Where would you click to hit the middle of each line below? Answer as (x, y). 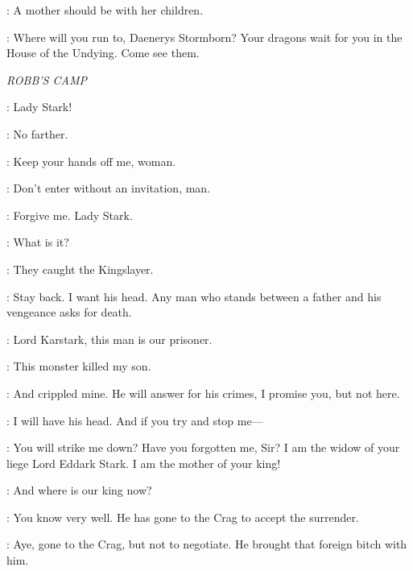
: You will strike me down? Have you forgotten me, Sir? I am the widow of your (203, 447)
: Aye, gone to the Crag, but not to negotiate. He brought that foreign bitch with (207, 544)
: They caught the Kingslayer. (80, 269)
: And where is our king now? (79, 490)
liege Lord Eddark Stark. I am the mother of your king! (144, 463)
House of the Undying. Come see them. (103, 53)
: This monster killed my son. (79, 366)
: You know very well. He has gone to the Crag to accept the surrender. (183, 517)
